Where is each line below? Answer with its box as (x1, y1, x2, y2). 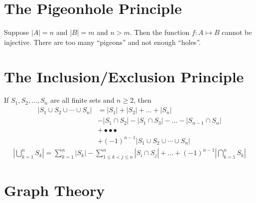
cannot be (222, 27, 252, 37)
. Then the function (129, 27, 190, 37)
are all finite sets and (50, 95, 115, 105)
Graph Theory (4, 180, 105, 201)
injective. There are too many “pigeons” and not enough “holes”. (4, 36, 201, 47)
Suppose (4, 27, 29, 37)
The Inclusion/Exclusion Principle (4, 66, 244, 86)
